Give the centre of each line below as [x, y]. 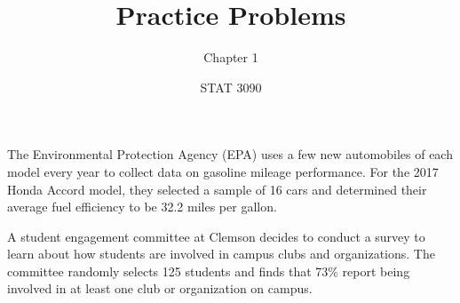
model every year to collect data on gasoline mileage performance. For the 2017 [223, 171]
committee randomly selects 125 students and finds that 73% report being [209, 271]
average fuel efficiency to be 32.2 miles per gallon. [142, 207]
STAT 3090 [231, 87]
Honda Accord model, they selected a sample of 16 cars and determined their [217, 189]
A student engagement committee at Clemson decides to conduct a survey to [216, 236]
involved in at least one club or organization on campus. [160, 288]
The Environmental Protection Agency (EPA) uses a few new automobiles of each [230, 154]
